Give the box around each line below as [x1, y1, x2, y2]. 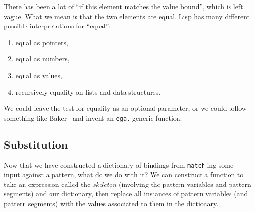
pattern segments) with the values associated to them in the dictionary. [4, 198, 219, 209]
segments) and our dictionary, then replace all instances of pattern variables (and [4, 188, 248, 199]
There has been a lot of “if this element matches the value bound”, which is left [4, 1, 243, 11]
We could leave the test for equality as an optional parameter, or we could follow [4, 103, 247, 113]
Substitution [4, 136, 68, 152]
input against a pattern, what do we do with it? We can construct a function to [4, 169, 244, 180]
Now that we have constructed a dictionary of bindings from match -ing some [4, 159, 234, 170]
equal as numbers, [15, 53, 70, 64]
